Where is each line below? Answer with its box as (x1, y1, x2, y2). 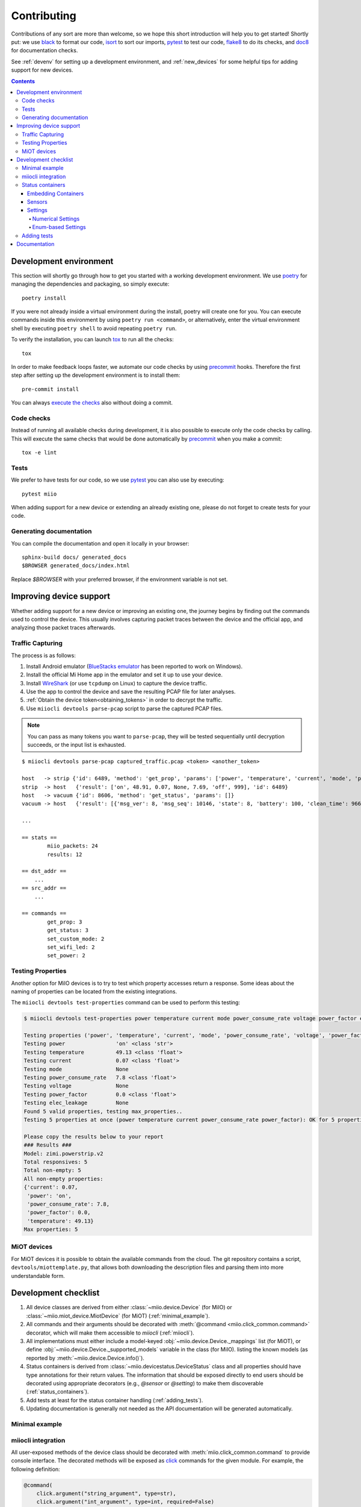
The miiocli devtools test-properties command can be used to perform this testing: (11, 999, 241, 1006)
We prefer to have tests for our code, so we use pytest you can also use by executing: (11, 476, 225, 483)
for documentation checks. (11, 47, 78, 54)
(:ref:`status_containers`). (26, 1388, 89, 1395)
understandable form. (11, 1272, 66, 1279)
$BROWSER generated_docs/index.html (22, 562, 130, 569)
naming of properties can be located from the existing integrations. (11, 987, 177, 995)
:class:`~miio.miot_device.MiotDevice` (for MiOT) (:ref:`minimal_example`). (26, 1312, 210, 1320)
